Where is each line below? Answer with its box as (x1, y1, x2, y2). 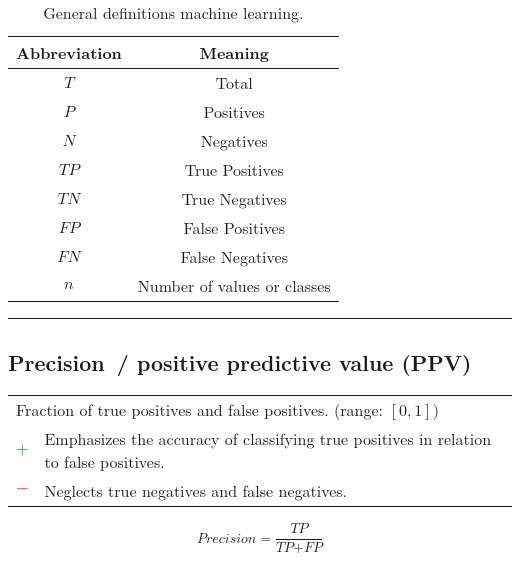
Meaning (199, 41, 270, 64)
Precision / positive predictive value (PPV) (8, 347, 472, 378)
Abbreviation (16, 41, 122, 64)
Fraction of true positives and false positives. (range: (16, 398, 384, 422)
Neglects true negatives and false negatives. (44, 479, 348, 503)
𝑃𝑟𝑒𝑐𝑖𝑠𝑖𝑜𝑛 (196, 531, 257, 546)
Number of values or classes (137, 274, 331, 297)
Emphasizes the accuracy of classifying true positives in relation (44, 427, 492, 451)
